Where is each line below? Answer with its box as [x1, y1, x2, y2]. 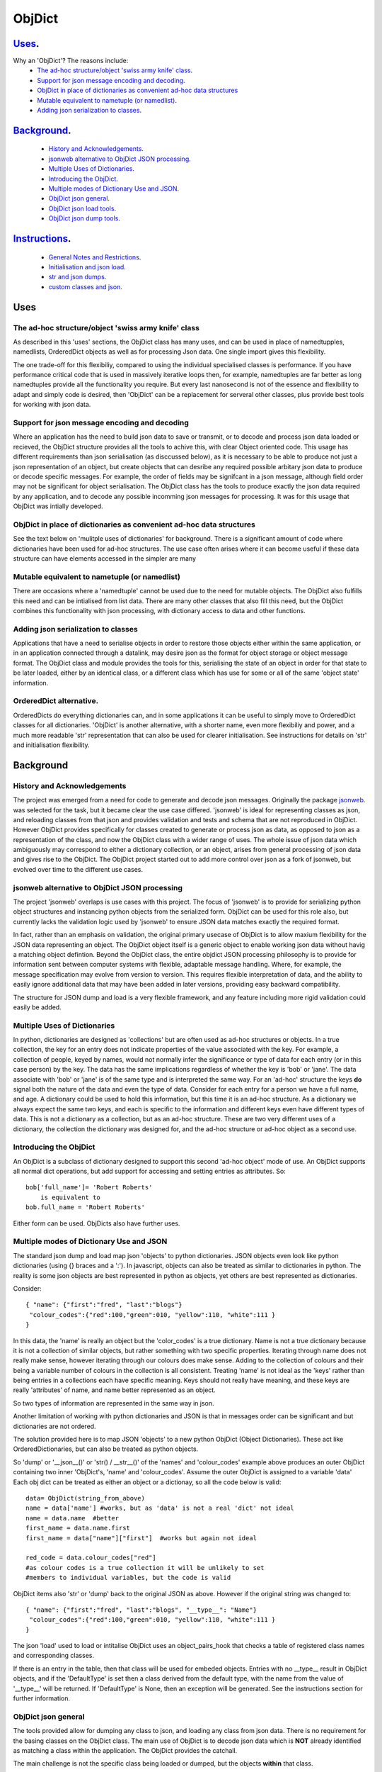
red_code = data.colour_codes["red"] [25, 1554, 157, 1562]
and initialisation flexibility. [13, 741, 90, 749]
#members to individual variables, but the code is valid [25, 1574, 231, 1582]
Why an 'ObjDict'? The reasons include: [13, 57, 129, 65]
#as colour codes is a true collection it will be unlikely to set [25, 1564, 265, 1571]
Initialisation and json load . [48, 262, 127, 271]
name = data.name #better [25, 1514, 120, 1522]
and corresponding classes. [13, 1652, 95, 1660]
